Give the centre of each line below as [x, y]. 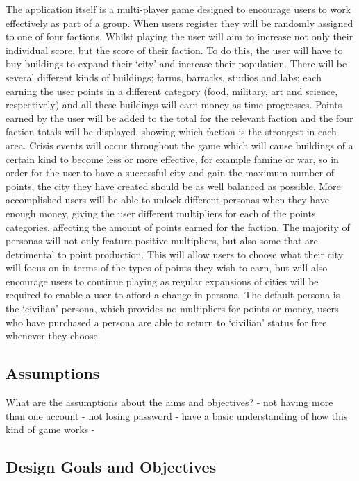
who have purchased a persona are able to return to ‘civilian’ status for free [166, 322]
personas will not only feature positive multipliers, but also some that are [162, 240]
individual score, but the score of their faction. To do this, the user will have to [174, 50]
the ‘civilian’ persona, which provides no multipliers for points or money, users [172, 309]
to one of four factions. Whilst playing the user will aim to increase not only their [179, 36]
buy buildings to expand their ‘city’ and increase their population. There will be [176, 64]
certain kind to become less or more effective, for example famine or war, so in [172, 159]
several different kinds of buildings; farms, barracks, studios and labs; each [164, 77]
